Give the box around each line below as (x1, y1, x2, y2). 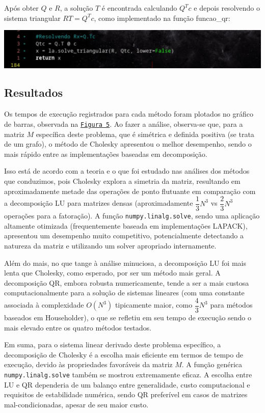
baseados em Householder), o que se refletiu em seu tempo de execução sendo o (4, 312, 252, 323)
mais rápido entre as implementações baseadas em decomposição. (4, 148, 207, 159)
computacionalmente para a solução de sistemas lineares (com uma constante (4, 287, 245, 298)
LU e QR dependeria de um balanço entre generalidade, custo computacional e (4, 379, 250, 390)
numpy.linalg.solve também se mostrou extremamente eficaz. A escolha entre (4, 369, 252, 380)
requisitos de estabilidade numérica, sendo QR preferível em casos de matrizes (4, 389, 248, 400)
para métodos (210, 299, 253, 310)
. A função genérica (181, 359, 243, 370)
